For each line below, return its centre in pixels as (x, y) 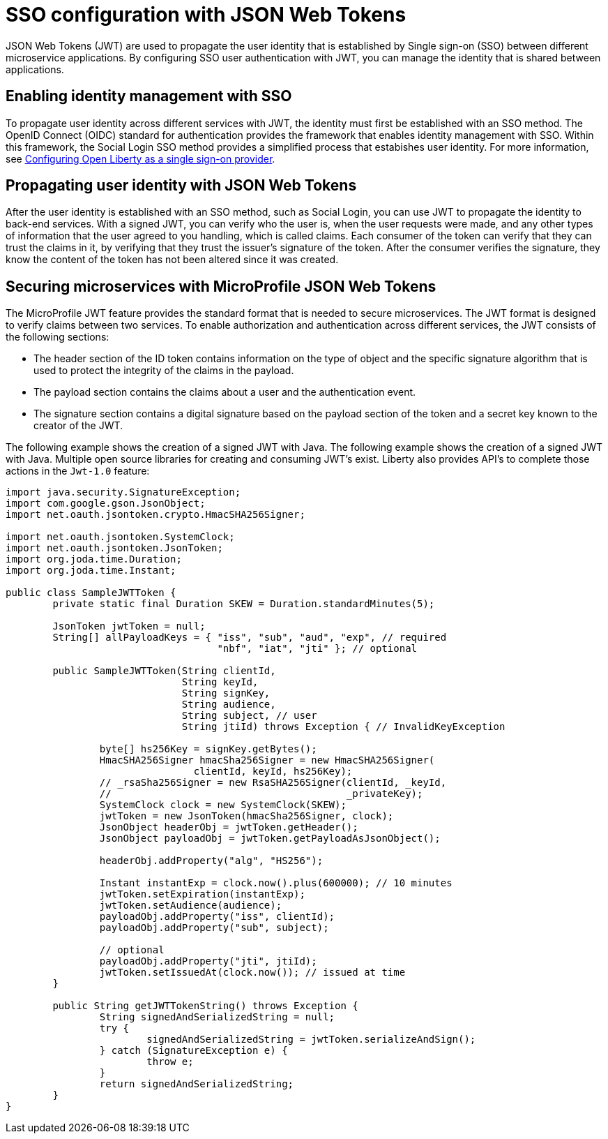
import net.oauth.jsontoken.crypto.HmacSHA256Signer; (155, 515)
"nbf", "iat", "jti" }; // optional (317, 649)
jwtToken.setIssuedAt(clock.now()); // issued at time (252, 973)
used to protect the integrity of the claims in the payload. (164, 371)
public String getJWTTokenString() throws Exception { (205, 1006)
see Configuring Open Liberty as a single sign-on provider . (140, 158)
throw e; (170, 1062)
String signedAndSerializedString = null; (217, 1017)
